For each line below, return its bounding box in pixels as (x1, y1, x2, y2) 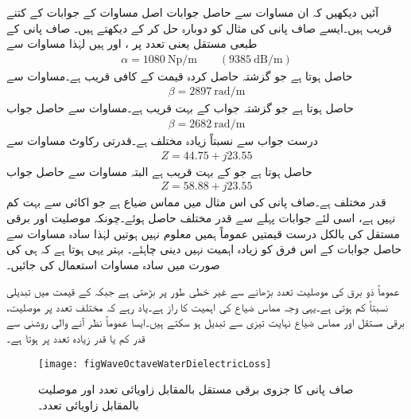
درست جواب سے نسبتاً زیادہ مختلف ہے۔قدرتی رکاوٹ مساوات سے (6, 132, 319, 149)
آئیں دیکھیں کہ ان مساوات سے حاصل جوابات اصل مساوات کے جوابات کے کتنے (6, 4, 379, 20)
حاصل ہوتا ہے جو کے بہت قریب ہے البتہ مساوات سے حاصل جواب (6, 163, 312, 179)
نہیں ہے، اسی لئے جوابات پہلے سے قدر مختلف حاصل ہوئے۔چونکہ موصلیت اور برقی (6, 209, 396, 225)
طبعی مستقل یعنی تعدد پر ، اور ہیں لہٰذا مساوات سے (6, 35, 258, 52)
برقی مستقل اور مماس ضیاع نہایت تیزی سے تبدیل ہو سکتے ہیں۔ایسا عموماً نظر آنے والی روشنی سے (6, 314, 405, 331)
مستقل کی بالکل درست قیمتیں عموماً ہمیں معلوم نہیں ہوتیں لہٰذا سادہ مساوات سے (6, 225, 400, 241)
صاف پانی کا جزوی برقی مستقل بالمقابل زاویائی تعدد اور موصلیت (38, 381, 354, 397)
